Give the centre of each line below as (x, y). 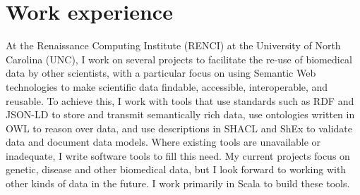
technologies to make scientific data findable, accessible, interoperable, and (167, 86)
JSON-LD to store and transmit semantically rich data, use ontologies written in (180, 114)
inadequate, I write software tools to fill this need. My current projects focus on (178, 155)
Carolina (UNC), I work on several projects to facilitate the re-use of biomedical (179, 59)
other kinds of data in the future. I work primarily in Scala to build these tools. (178, 183)
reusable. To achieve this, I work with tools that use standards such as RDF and (180, 100)
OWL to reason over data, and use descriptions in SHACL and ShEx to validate (179, 128)
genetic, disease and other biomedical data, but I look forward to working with (176, 169)
